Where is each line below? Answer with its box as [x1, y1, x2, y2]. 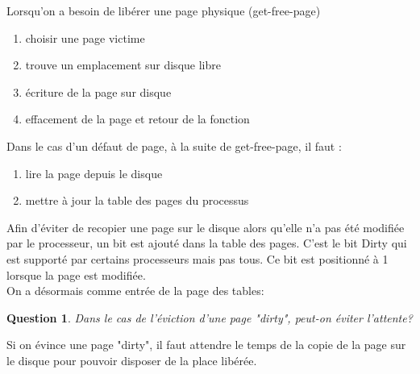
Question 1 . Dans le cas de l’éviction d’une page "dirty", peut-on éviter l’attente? [6, 309, 413, 326]
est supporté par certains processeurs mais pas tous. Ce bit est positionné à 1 [6, 250, 389, 267]
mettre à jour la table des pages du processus [25, 192, 249, 209]
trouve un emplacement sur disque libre [25, 56, 221, 73]
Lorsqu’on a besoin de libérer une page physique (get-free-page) [6, 2, 321, 19]
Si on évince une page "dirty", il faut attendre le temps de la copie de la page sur [6, 336, 406, 353]
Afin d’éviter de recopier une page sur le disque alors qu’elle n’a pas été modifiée [6, 218, 405, 235]
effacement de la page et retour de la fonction [25, 110, 250, 127]
